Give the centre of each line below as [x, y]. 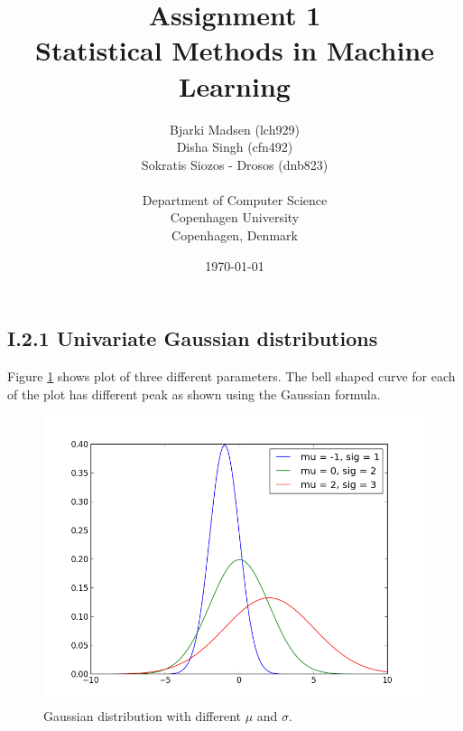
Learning [235, 85]
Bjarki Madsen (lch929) [235, 129]
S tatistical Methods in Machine [235, 50]
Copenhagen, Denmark [235, 235]
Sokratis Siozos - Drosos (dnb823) [235, 164]
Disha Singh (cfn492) [235, 147]
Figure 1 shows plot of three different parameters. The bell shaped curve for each [231, 376]
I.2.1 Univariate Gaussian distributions [193, 338]
